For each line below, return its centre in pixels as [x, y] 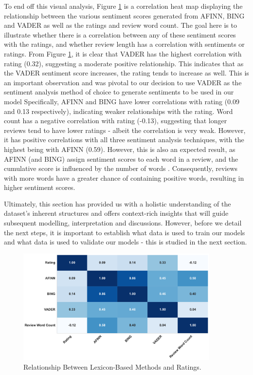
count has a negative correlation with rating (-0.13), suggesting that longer [116, 121]
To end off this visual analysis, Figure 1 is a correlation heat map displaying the [123, 6]
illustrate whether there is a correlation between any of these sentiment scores [120, 34]
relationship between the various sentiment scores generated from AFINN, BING [124, 15]
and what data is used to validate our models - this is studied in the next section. [126, 242]
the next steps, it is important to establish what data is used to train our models [125, 232]
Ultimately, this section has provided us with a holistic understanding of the [117, 203]
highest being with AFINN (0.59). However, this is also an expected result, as [120, 149]
